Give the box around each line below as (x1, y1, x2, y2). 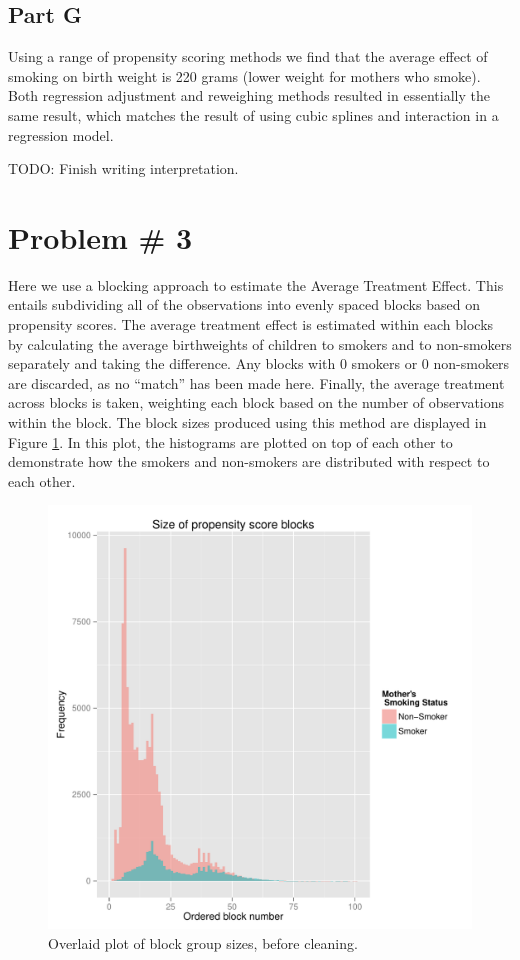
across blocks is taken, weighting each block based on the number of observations (8, 392, 505, 413)
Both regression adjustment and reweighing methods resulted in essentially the (8, 85, 490, 106)
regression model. (8, 124, 114, 145)
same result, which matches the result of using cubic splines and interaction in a (8, 104, 499, 125)
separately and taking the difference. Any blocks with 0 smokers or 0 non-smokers (8, 353, 510, 374)
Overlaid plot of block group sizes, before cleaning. (48, 933, 358, 954)
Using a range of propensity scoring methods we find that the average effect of (8, 46, 488, 67)
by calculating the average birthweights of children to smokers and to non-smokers (8, 333, 512, 354)
